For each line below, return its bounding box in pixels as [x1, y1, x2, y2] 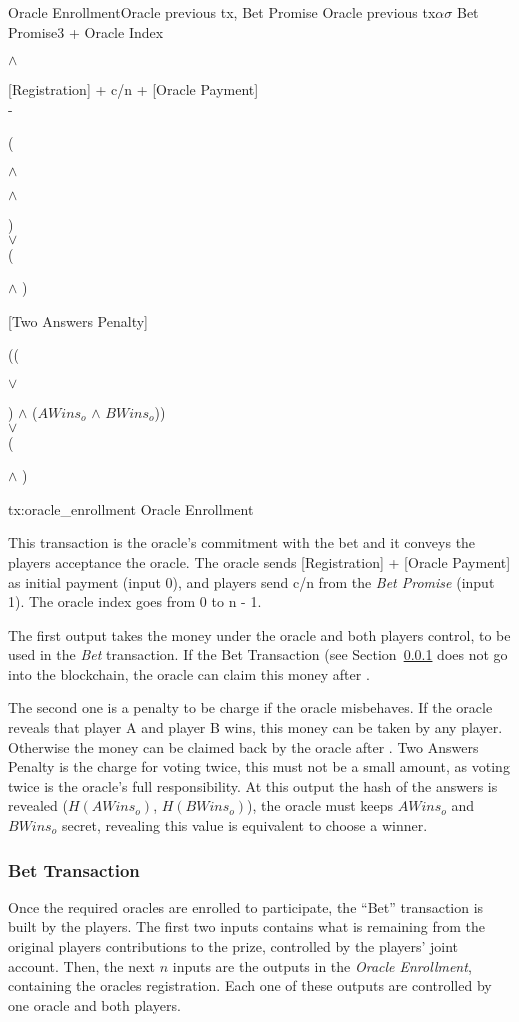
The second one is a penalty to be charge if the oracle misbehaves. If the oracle [8, 697, 493, 718]
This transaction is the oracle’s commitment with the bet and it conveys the [8, 532, 476, 553]
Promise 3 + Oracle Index [8, 21, 164, 42]
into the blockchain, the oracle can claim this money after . [8, 663, 370, 684]
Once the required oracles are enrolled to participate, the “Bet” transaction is [8, 896, 484, 917]
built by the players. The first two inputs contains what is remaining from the [8, 916, 485, 937]
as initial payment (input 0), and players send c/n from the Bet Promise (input [8, 571, 495, 592]
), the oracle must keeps [247, 795, 394, 816]
